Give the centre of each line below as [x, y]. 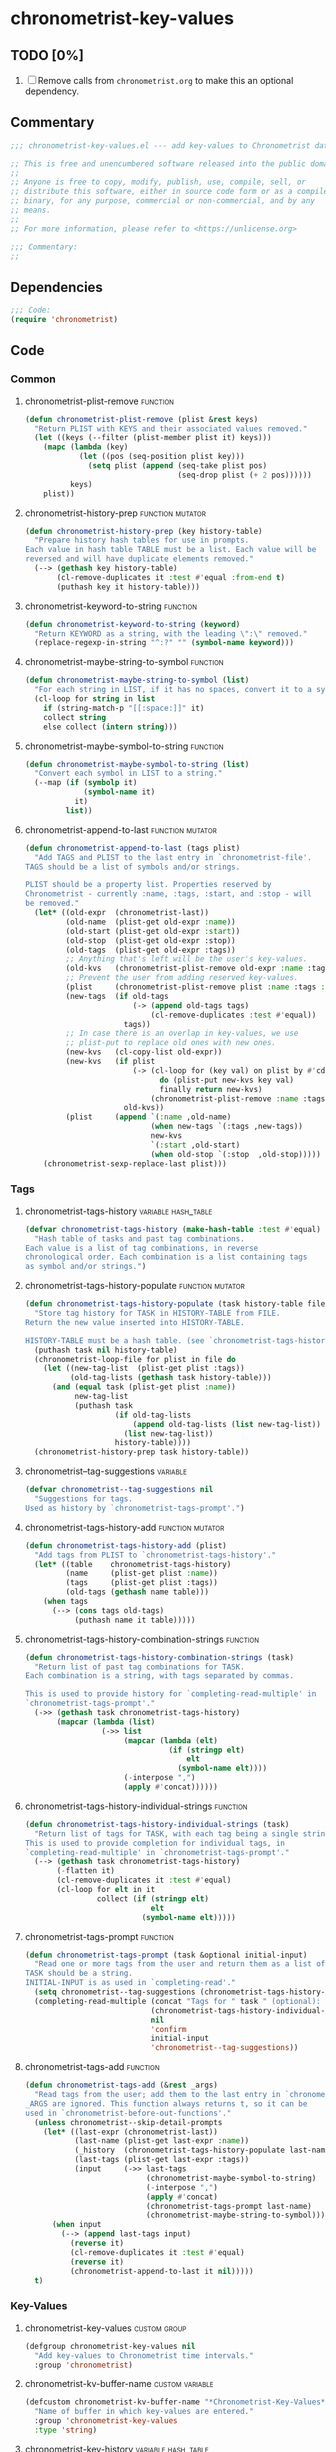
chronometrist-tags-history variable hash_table [118, 1211]
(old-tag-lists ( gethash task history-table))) [170, 1378]
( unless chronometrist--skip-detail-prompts [128, 2122]
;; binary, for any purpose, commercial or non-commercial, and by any [162, 201]
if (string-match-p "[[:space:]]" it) [124, 708]
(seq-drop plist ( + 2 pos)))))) [245, 475]
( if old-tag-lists [153, 1415]
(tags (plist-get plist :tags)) [141, 1583]
